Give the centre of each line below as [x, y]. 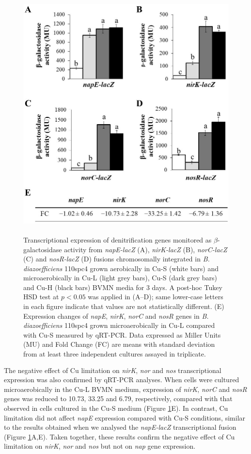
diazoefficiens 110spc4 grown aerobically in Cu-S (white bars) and [121, 268]
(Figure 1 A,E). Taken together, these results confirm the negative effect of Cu [119, 436]
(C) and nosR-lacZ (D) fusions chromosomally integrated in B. [117, 259]
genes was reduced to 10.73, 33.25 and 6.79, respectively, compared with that [118, 398]
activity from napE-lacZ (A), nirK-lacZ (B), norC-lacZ [146, 249]
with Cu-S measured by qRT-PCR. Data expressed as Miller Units [122, 334]
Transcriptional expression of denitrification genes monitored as [118, 239]
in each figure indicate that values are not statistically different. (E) [124, 306]
